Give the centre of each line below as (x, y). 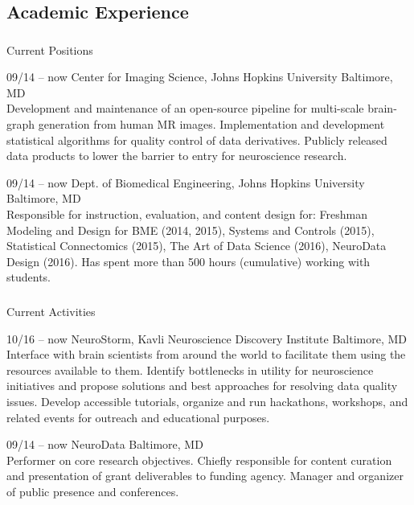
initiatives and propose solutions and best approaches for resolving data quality (202, 386)
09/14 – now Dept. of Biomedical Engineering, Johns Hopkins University (186, 182)
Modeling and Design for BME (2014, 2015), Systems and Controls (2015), (191, 230)
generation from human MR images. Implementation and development (211, 124)
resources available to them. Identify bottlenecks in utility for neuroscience (190, 370)
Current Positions (50, 49)
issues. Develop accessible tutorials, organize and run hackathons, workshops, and (207, 401)
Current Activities (51, 311)
